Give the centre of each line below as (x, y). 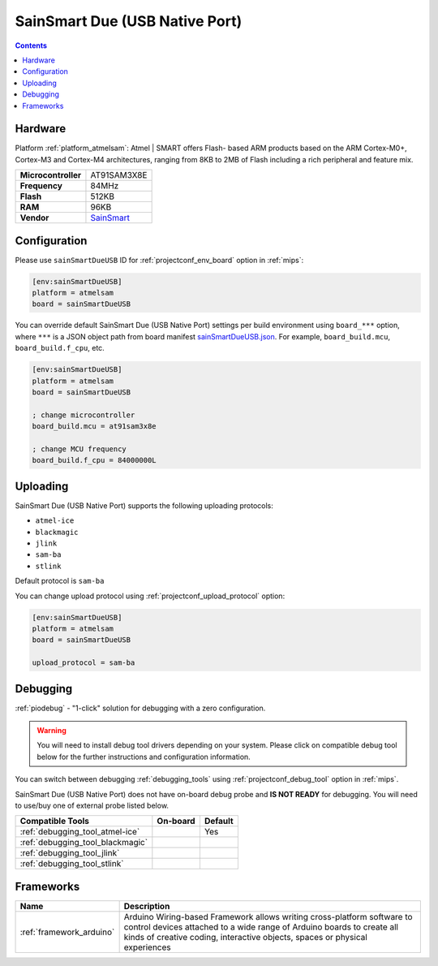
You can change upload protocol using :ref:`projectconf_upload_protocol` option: (150, 596)
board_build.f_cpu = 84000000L (94, 460)
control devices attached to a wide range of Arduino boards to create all (261, 927)
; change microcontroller (84, 415)
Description (147, 906)
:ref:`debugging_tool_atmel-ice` (80, 832)
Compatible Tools (54, 822)
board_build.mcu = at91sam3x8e (94, 427)
